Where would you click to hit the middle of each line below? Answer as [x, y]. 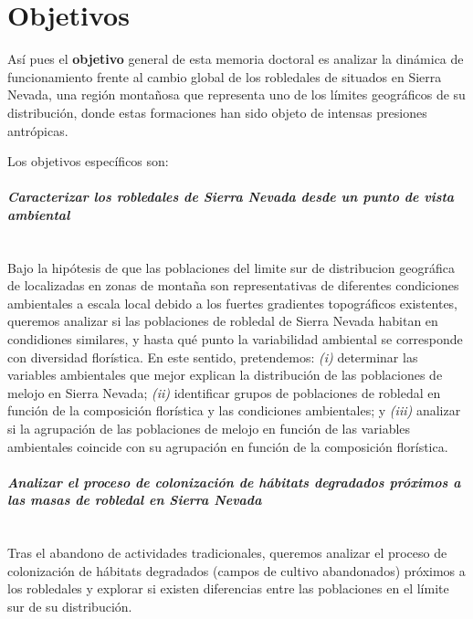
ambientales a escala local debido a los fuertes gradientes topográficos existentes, [233, 303]
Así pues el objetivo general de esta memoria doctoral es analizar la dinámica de [236, 59]
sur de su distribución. [70, 606]
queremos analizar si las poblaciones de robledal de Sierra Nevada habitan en [223, 321]
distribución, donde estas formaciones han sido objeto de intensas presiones [217, 112]
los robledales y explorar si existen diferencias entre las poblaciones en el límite [228, 588]
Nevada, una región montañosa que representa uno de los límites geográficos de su [236, 94]
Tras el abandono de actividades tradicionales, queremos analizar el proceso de [227, 553]
